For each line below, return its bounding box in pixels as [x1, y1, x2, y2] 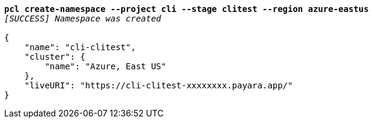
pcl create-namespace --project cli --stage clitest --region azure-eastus [4, 4, 369, 14]
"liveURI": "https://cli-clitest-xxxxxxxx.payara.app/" [24, 81, 293, 90]
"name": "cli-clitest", [24, 42, 136, 52]
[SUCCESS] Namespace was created [4, 14, 162, 23]
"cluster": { [24, 52, 85, 61]
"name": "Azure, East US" [44, 61, 166, 71]
